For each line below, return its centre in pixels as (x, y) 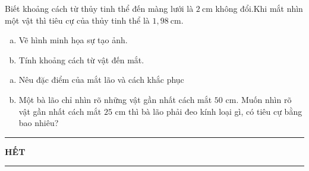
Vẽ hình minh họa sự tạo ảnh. (73, 40)
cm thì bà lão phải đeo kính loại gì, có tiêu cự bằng (209, 111)
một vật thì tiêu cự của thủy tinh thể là (77, 20)
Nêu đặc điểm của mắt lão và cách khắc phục (101, 80)
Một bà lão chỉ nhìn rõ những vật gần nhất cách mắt (115, 99)
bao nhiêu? (39, 123)
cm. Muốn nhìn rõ (258, 99)
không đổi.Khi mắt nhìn (259, 8)
